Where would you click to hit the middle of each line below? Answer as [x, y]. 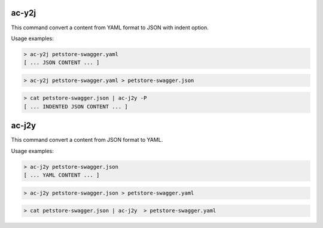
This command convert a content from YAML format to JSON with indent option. [110, 28]
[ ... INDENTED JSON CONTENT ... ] [76, 107]
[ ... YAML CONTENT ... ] [62, 175]
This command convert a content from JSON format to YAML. [87, 140]
